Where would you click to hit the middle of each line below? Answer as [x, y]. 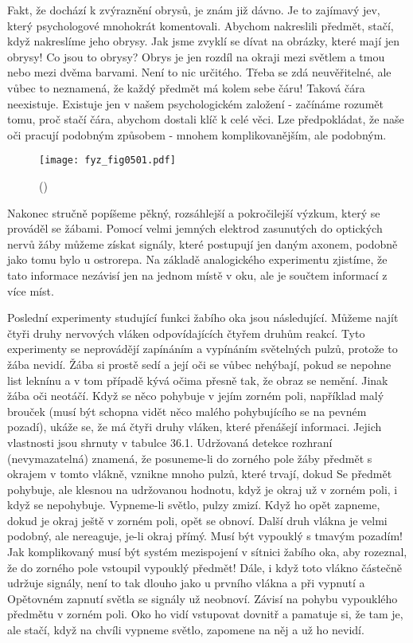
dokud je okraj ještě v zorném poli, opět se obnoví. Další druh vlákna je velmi [197, 520]
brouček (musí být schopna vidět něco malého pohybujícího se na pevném [187, 411]
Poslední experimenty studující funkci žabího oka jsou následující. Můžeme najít [203, 318]
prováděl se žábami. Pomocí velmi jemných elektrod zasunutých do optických [195, 228]
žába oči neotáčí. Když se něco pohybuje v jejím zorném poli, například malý [196, 396]
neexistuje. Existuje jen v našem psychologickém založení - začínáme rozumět [195, 103]
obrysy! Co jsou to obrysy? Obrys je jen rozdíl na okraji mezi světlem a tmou [196, 56]
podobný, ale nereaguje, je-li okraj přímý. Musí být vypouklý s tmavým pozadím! [205, 536]
